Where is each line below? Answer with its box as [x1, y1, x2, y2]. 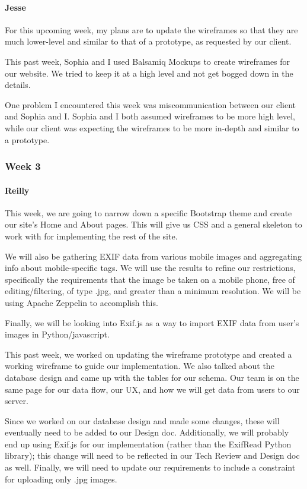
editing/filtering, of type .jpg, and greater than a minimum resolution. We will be [5, 285, 301, 297]
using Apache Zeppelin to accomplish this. [5, 296, 158, 308]
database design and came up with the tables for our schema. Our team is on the [5, 371, 299, 383]
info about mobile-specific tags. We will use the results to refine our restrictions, [5, 261, 296, 274]
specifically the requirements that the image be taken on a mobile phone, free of [5, 273, 295, 285]
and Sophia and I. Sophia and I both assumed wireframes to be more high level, [5, 110, 295, 122]
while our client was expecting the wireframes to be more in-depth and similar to [5, 121, 299, 134]
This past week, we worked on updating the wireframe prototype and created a [5, 348, 292, 360]
